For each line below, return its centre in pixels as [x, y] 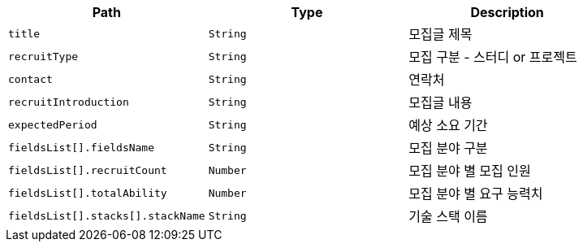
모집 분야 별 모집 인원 [470, 171]
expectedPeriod [53, 124]
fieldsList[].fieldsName [82, 147]
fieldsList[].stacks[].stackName [107, 215]
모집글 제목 [440, 34]
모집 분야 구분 [448, 148]
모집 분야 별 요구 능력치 [476, 194]
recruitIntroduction [69, 102]
